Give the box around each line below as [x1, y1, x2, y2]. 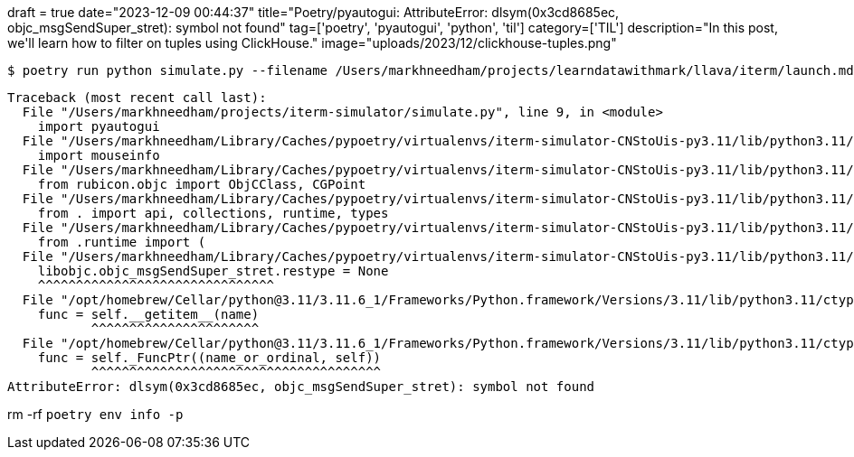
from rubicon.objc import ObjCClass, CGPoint [37, 177, 366, 191]
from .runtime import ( [37, 235, 206, 249]
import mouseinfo [37, 148, 160, 163]
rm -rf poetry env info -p [7, 406, 184, 422]
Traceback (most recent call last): [7, 90, 267, 105]
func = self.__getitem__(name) [37, 307, 260, 322]
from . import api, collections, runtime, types [37, 206, 389, 220]
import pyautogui [37, 119, 160, 134]
